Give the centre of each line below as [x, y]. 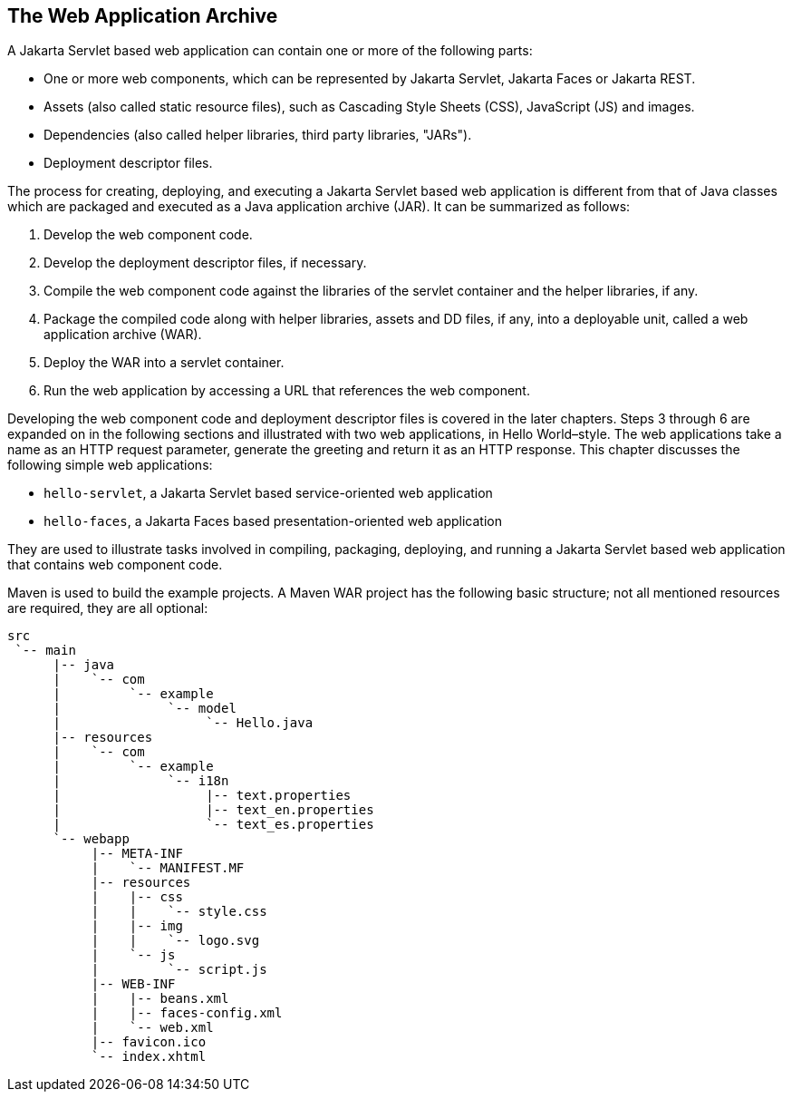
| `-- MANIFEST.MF [168, 868]
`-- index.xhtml [149, 1057]
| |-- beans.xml [160, 999]
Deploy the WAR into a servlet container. [164, 363]
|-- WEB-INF [133, 984]
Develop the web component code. [148, 235]
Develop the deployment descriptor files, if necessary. [205, 263]
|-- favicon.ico [149, 1042]
